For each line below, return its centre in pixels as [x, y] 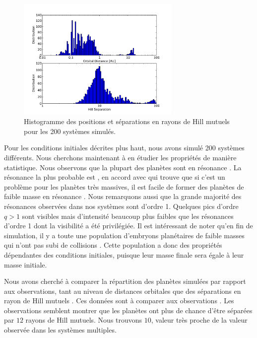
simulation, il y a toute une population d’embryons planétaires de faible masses [124, 235]
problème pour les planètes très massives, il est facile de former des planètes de [124, 186]
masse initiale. [26, 264]
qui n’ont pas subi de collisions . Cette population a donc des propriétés [113, 245]
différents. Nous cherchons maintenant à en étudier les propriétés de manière [120, 157]
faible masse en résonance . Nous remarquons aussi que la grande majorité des [123, 196]
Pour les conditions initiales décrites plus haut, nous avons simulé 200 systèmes [124, 148]
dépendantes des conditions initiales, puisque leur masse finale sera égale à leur [124, 254]
